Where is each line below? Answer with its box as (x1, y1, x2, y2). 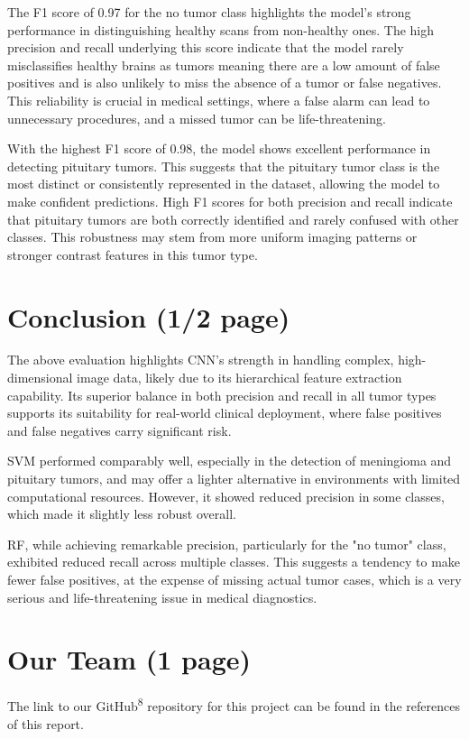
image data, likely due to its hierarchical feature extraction (77, 368, 402, 387)
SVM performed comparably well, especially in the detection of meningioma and (7, 451, 452, 470)
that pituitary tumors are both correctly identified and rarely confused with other (7, 209, 459, 228)
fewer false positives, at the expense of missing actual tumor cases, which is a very (7, 569, 462, 588)
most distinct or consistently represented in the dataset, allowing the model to (7, 174, 440, 193)
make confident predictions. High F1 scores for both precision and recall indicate (7, 191, 453, 210)
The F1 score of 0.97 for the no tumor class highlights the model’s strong (7, 3, 411, 21)
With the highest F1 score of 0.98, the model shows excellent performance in (7, 139, 431, 158)
